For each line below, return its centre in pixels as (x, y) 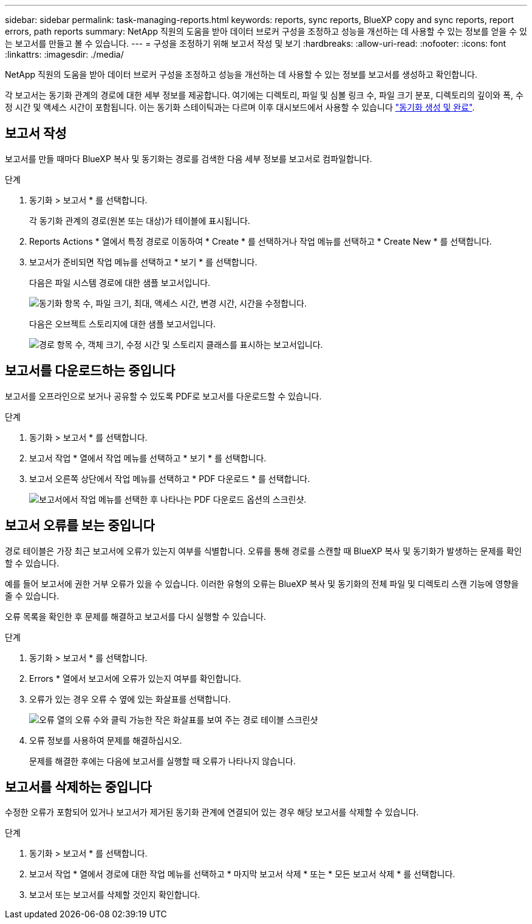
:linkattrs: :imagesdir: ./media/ (64, 54)
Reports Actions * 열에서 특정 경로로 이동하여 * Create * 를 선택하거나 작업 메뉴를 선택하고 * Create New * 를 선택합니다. (261, 241)
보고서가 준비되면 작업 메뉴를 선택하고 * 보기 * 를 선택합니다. (143, 262)
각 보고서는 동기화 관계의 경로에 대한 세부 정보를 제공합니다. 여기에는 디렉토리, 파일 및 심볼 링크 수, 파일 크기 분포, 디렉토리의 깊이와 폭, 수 (264, 95)
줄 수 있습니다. (32, 596)
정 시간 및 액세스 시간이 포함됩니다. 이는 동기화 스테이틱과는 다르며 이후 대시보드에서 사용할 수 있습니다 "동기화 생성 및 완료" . (240, 107)
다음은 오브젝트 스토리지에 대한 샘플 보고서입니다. (123, 324)
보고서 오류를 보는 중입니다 (80, 526)
